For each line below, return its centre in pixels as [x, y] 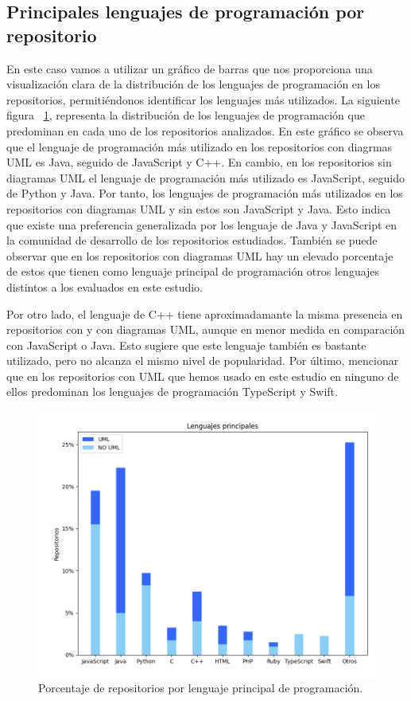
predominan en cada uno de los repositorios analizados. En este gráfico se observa [205, 130]
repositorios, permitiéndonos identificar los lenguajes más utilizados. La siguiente [203, 99]
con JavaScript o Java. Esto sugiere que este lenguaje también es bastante [186, 345]
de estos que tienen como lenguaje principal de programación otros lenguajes [193, 271]
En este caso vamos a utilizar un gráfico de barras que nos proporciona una [190, 68]
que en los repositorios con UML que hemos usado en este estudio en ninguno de [203, 376]
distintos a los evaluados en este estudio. [105, 286]
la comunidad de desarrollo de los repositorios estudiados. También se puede [192, 240]
